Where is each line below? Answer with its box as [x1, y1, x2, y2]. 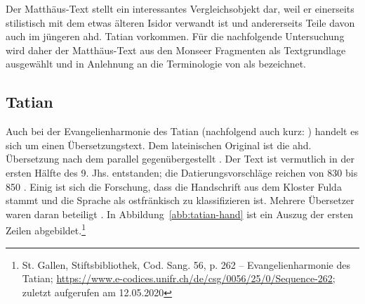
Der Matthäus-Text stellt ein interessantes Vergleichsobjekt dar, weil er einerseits [6, 1, 354, 15]
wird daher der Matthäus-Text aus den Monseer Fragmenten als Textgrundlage [6, 42, 346, 57]
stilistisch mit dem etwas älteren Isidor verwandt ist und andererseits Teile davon [6, 15, 355, 30]
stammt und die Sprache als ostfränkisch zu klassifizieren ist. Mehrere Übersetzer [6, 193, 354, 208]
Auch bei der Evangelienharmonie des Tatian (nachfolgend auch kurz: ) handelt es [6, 124, 359, 139]
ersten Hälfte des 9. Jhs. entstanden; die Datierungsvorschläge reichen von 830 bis [6, 165, 358, 179]
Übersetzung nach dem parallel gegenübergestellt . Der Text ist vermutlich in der [6, 151, 354, 166]
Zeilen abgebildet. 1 [6, 221, 86, 237]
